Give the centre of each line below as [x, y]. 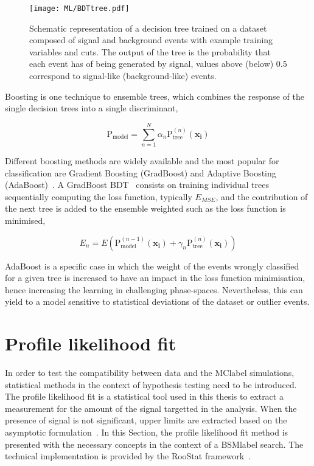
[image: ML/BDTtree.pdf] [79, 9]
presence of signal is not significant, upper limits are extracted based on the [146, 420]
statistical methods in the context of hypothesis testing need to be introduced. [151, 384]
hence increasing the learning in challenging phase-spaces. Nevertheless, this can [154, 289]
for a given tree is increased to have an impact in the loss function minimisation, [155, 278]
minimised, [25, 220]
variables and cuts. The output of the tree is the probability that [150, 51]
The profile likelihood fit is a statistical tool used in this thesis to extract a [144, 396]
